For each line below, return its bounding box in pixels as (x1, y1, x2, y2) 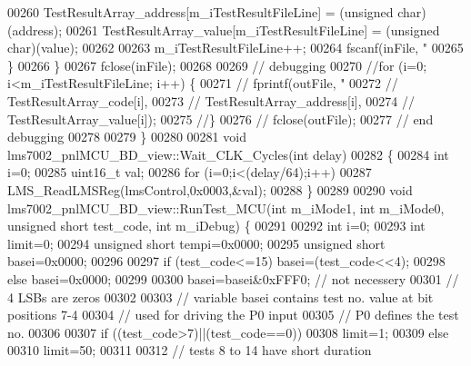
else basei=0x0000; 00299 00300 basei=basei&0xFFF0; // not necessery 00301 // (7, 269, 459, 288)
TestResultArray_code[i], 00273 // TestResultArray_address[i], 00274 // (7, 91, 415, 110)
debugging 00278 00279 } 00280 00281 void (7, 127, 246, 146)
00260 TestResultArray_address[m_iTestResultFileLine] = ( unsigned (7, 3, 394, 21)
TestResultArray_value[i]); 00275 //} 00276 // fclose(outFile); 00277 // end (7, 109, 434, 128)
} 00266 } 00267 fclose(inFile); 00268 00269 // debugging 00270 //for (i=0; (7, 55, 427, 74)
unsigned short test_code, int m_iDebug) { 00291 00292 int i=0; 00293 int (7, 216, 426, 235)
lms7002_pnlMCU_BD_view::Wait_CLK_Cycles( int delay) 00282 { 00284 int (7, 144, 449, 163)
